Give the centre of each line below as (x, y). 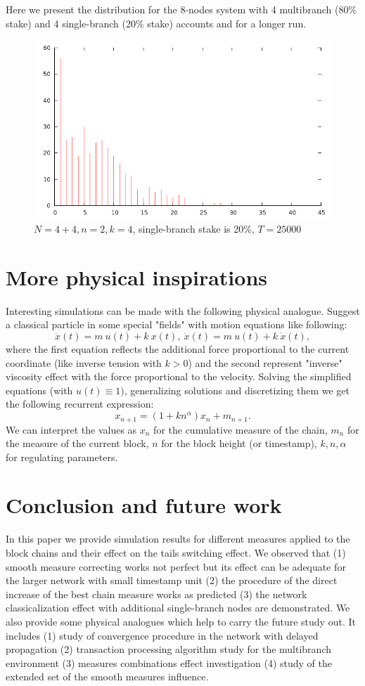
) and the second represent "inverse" (265, 362)
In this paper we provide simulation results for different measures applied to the (178, 539)
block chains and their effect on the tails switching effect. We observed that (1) (176, 552)
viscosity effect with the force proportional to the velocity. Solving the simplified (179, 376)
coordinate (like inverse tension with (84, 362)
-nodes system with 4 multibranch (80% (271, 9)
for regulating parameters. (62, 457)
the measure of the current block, (77, 443)
